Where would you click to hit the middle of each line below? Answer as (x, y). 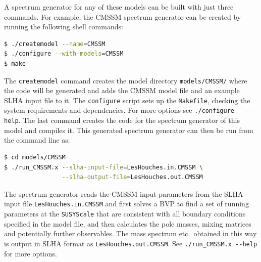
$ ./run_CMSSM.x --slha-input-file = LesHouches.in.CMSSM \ (103, 167)
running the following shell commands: (64, 27)
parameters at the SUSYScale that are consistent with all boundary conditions (125, 213)
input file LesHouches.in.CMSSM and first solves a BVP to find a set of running (126, 204)
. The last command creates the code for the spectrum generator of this (129, 120)
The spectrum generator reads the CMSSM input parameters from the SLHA (124, 193)
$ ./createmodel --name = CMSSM (55, 44)
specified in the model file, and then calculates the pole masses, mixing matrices (128, 223)
